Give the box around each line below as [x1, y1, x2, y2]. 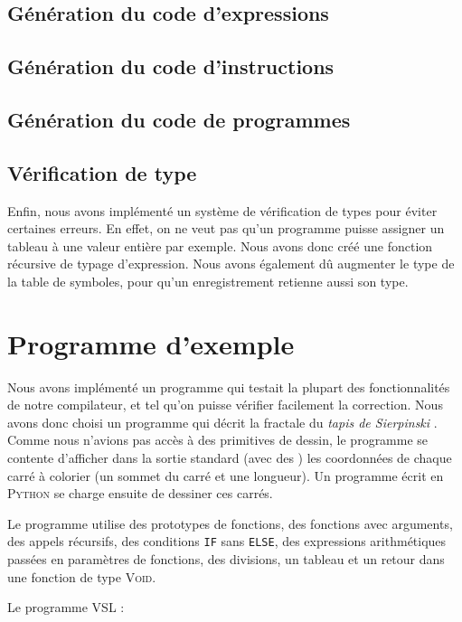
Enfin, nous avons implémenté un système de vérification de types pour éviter [7, 201, 438, 220]
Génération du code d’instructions [7, 52, 335, 80]
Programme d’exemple [7, 325, 295, 362]
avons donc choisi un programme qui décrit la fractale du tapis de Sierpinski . [7, 412, 438, 431]
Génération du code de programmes [7, 105, 351, 133]
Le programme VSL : [7, 598, 125, 617]
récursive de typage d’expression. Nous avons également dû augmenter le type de [7, 254, 455, 273]
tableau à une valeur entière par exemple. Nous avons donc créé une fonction [7, 236, 433, 255]
